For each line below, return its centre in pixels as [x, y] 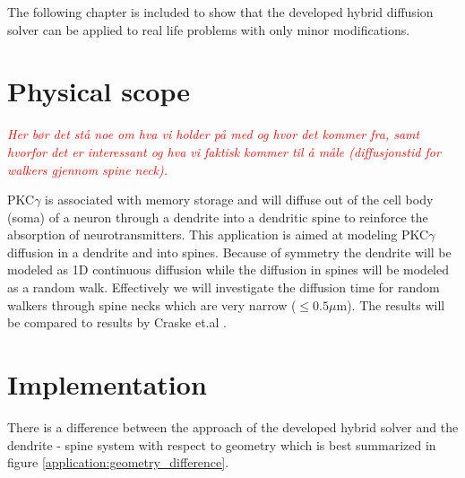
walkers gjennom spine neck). [88, 169]
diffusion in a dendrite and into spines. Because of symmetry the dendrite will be [229, 252]
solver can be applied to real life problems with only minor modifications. [209, 29]
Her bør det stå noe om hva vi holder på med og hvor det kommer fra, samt [214, 134]
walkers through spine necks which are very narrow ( [152, 304]
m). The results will [391, 304]
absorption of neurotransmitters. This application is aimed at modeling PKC [218, 235]
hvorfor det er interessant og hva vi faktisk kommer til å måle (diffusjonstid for [224, 151]
